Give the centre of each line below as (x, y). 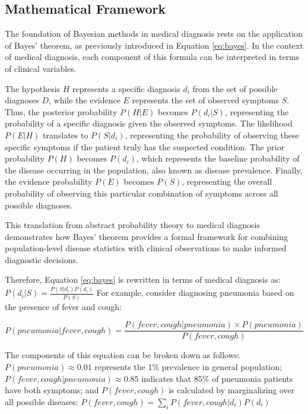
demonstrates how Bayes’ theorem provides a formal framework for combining (147, 236)
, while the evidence (84, 100)
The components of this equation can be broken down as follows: (123, 355)
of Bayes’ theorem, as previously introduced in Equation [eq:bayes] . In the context (154, 45)
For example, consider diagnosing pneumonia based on (195, 293)
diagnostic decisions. (42, 259)
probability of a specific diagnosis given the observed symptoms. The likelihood (149, 123)
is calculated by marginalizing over (232, 390)
